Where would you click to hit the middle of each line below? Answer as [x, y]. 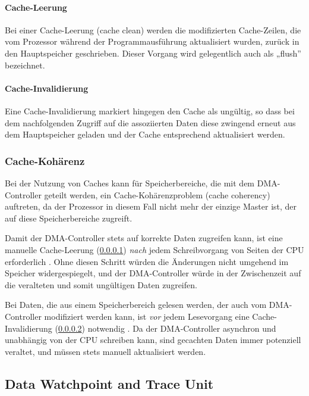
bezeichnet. [25, 65]
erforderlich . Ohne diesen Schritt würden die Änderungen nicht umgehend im [147, 261]
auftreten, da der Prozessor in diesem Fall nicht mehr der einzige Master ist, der [151, 206]
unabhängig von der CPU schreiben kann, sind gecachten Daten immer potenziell [153, 340]
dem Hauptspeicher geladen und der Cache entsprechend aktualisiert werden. [145, 134]
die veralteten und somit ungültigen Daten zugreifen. [101, 284]
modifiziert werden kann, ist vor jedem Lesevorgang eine [147, 316]
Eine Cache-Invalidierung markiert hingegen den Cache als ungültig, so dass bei [150, 110]
